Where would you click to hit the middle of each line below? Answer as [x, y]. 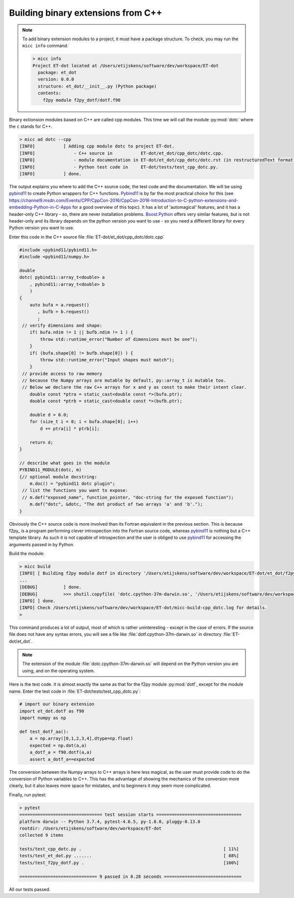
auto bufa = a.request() [60, 305]
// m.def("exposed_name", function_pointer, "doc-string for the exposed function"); [128, 497]
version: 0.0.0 [56, 79]
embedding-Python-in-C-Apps [40, 207]
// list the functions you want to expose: [75, 491]
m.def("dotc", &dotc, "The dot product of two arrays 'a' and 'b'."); [116, 504]
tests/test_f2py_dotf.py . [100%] [129, 863]
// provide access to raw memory [62, 374]
